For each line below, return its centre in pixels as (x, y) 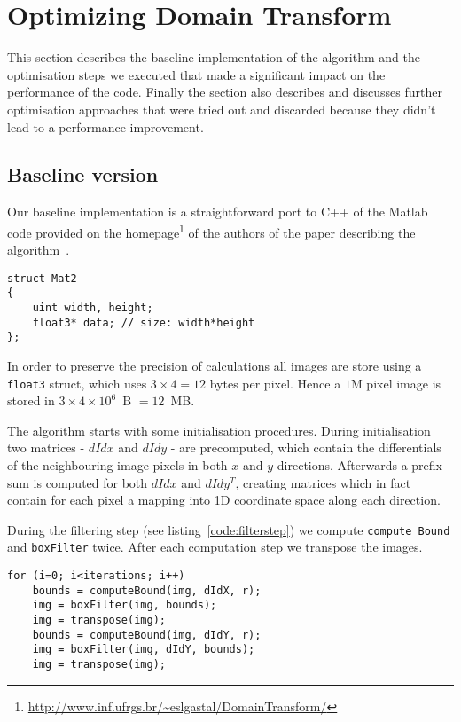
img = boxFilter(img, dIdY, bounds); (144, 650)
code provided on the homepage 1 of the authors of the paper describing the (211, 231)
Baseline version (83, 174)
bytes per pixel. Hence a (275, 383)
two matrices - (46, 447)
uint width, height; (93, 308)
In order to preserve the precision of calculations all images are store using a (215, 366)
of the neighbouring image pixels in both (117, 465)
